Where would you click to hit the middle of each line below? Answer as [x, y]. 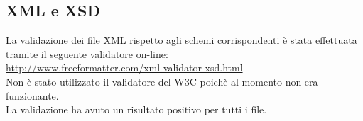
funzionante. [32, 95]
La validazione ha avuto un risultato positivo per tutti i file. [136, 109]
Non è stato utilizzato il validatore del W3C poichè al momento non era [162, 81]
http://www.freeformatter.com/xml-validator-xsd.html [124, 68]
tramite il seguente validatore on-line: [87, 53]
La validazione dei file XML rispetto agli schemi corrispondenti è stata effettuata [181, 40]
